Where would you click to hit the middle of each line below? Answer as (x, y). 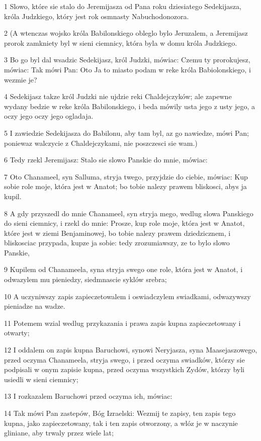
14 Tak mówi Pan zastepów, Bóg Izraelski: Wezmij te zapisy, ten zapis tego (120, 413)
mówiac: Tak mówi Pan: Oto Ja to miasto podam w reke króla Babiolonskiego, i (127, 69)
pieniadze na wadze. (35, 306)
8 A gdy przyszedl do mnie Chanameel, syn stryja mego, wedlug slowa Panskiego (129, 213)
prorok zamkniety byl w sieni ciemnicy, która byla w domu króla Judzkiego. (121, 42)
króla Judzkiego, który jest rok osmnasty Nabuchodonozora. (97, 16)
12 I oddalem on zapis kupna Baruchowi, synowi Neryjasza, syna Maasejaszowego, (131, 350)
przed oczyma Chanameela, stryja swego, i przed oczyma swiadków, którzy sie (124, 359)
